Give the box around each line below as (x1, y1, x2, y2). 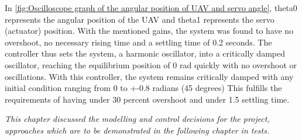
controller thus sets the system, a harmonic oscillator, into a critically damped (5, 47, 285, 60)
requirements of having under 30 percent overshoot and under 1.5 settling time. (5, 93, 290, 105)
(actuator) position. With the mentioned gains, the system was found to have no (5, 24, 294, 37)
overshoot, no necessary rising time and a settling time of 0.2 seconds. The (5, 36, 272, 48)
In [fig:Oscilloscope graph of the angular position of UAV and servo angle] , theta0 (5, 2, 297, 13)
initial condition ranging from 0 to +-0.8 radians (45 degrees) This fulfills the (5, 82, 282, 94)
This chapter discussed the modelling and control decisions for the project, (5, 113, 270, 125)
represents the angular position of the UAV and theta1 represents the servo (5, 13, 274, 25)
